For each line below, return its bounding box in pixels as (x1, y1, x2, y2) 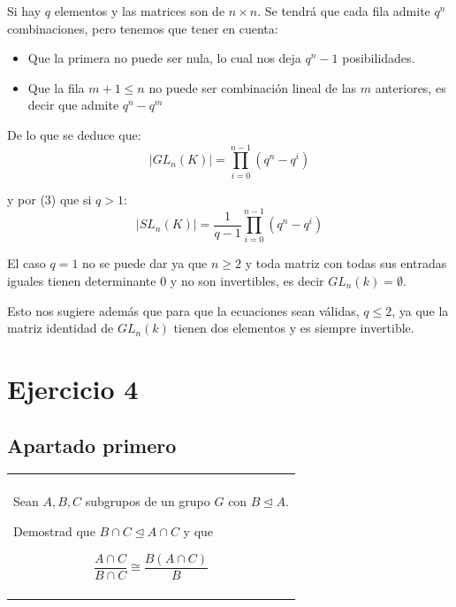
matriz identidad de (7, 319, 114, 337)
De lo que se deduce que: (7, 125, 141, 143)
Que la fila (27, 78, 85, 96)
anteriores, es (375, 78, 446, 96)
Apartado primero (7, 431, 177, 458)
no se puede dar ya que (82, 254, 208, 273)
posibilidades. (342, 49, 415, 67)
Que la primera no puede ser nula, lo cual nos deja (27, 49, 301, 67)
